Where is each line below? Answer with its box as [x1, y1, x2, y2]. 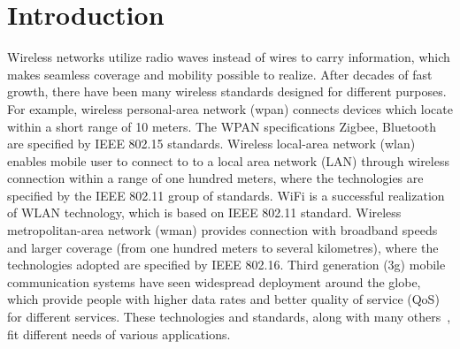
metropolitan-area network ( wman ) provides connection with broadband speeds [7, 221, 438, 239]
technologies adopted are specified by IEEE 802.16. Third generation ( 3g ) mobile [7, 255, 446, 274]
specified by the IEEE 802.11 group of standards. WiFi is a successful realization [7, 186, 445, 204]
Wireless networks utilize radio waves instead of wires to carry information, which [7, 48, 450, 66]
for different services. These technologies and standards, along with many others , [7, 307, 451, 326]
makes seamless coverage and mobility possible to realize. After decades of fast [7, 64, 433, 83]
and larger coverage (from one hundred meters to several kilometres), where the [7, 238, 439, 256]
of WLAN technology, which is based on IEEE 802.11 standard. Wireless [7, 203, 402, 222]
